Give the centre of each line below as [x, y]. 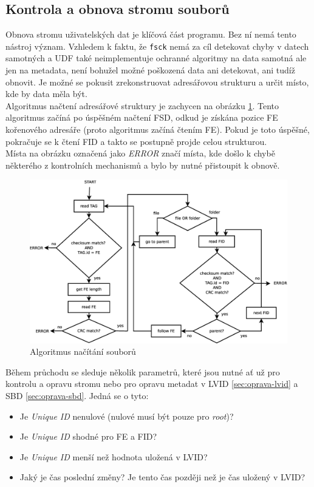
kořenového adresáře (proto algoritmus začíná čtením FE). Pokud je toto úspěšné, [158, 129]
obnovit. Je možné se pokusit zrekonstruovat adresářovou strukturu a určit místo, [157, 82]
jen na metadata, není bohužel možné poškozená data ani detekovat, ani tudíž [150, 70]
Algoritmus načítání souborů [83, 351]
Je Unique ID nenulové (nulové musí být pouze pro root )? [127, 416]
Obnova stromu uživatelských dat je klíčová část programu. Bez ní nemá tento [151, 34]
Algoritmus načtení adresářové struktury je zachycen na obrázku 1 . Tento [142, 105]
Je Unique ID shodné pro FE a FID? [88, 436]
